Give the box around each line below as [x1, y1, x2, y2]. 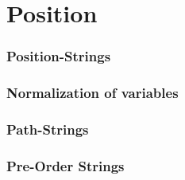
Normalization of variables [6, 83, 179, 103]
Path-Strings [6, 119, 89, 139]
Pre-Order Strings [6, 155, 125, 175]
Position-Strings [6, 46, 111, 66]
